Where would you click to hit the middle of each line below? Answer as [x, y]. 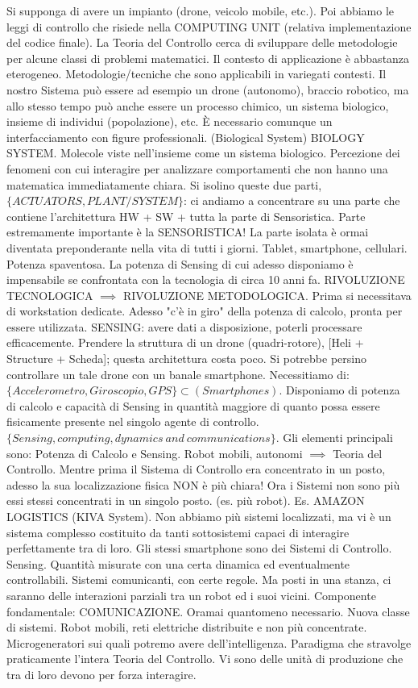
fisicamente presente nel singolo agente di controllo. [133, 421]
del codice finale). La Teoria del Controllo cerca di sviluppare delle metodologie [202, 42]
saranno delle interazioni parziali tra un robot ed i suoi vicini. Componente [191, 595]
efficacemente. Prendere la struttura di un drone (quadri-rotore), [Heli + [185, 342]
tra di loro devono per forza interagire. [101, 674]
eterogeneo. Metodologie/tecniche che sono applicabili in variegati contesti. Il [197, 74]
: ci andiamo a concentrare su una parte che [292, 200]
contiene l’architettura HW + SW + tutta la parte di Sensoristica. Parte [186, 216]
